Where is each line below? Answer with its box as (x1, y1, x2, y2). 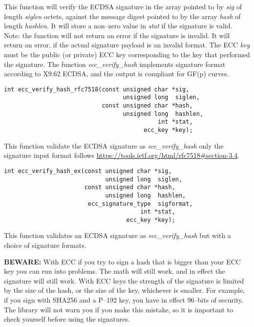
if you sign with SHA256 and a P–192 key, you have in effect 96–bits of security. (4, 295, 244, 305)
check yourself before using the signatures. (4, 314, 130, 324)
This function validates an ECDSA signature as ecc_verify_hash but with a (4, 230, 231, 240)
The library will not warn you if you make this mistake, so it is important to (4, 304, 233, 314)
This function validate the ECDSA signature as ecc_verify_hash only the (4, 140, 224, 151)
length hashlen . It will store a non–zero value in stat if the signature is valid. (4, 21, 233, 31)
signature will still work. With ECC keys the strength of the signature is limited (4, 275, 244, 285)
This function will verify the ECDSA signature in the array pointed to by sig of (4, 1, 242, 11)
